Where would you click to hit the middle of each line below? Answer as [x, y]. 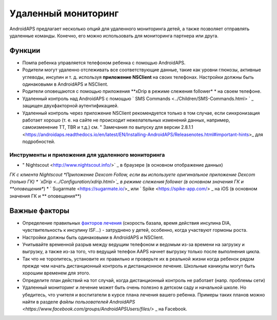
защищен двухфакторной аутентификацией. [71, 106]
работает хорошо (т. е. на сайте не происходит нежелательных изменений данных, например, [126, 120]
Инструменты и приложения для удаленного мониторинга [87, 155]
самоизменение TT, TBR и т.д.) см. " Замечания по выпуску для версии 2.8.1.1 [108, 127]
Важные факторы [39, 211]
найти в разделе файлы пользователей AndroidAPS [79, 302]
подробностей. [39, 142]
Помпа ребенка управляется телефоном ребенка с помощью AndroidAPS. [104, 63]
